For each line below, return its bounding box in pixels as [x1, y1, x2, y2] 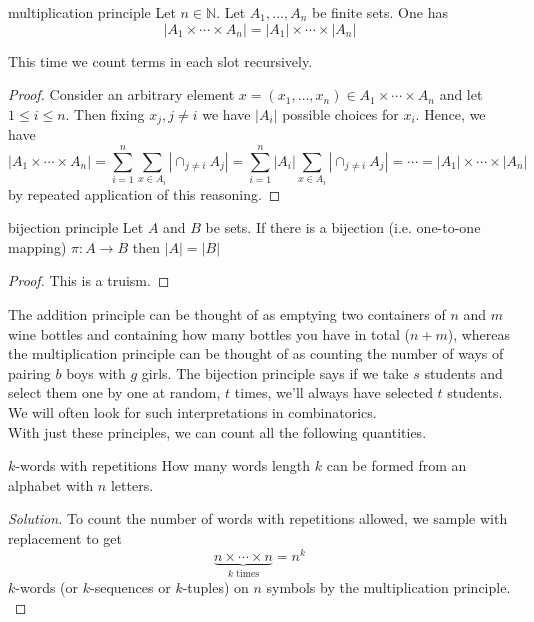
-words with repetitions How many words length [15, 455, 311, 476]
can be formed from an [326, 455, 467, 476]
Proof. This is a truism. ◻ [8, 270, 170, 291]
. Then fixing [65, 103, 145, 124]
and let [439, 84, 483, 105]
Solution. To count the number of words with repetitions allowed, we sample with [8, 508, 508, 529]
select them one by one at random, [8, 382, 221, 403]
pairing [8, 362, 51, 383]
